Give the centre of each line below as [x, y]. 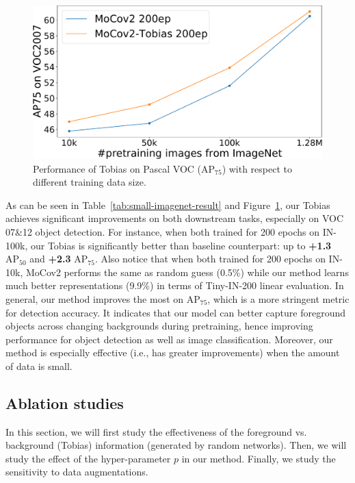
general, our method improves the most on [95, 298]
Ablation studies [65, 402]
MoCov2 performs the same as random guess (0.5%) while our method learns [187, 272]
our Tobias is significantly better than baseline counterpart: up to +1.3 [181, 245]
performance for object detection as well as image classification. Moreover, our [169, 339]
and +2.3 [50, 259]
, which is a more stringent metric [278, 298]
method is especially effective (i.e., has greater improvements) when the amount [173, 352]
